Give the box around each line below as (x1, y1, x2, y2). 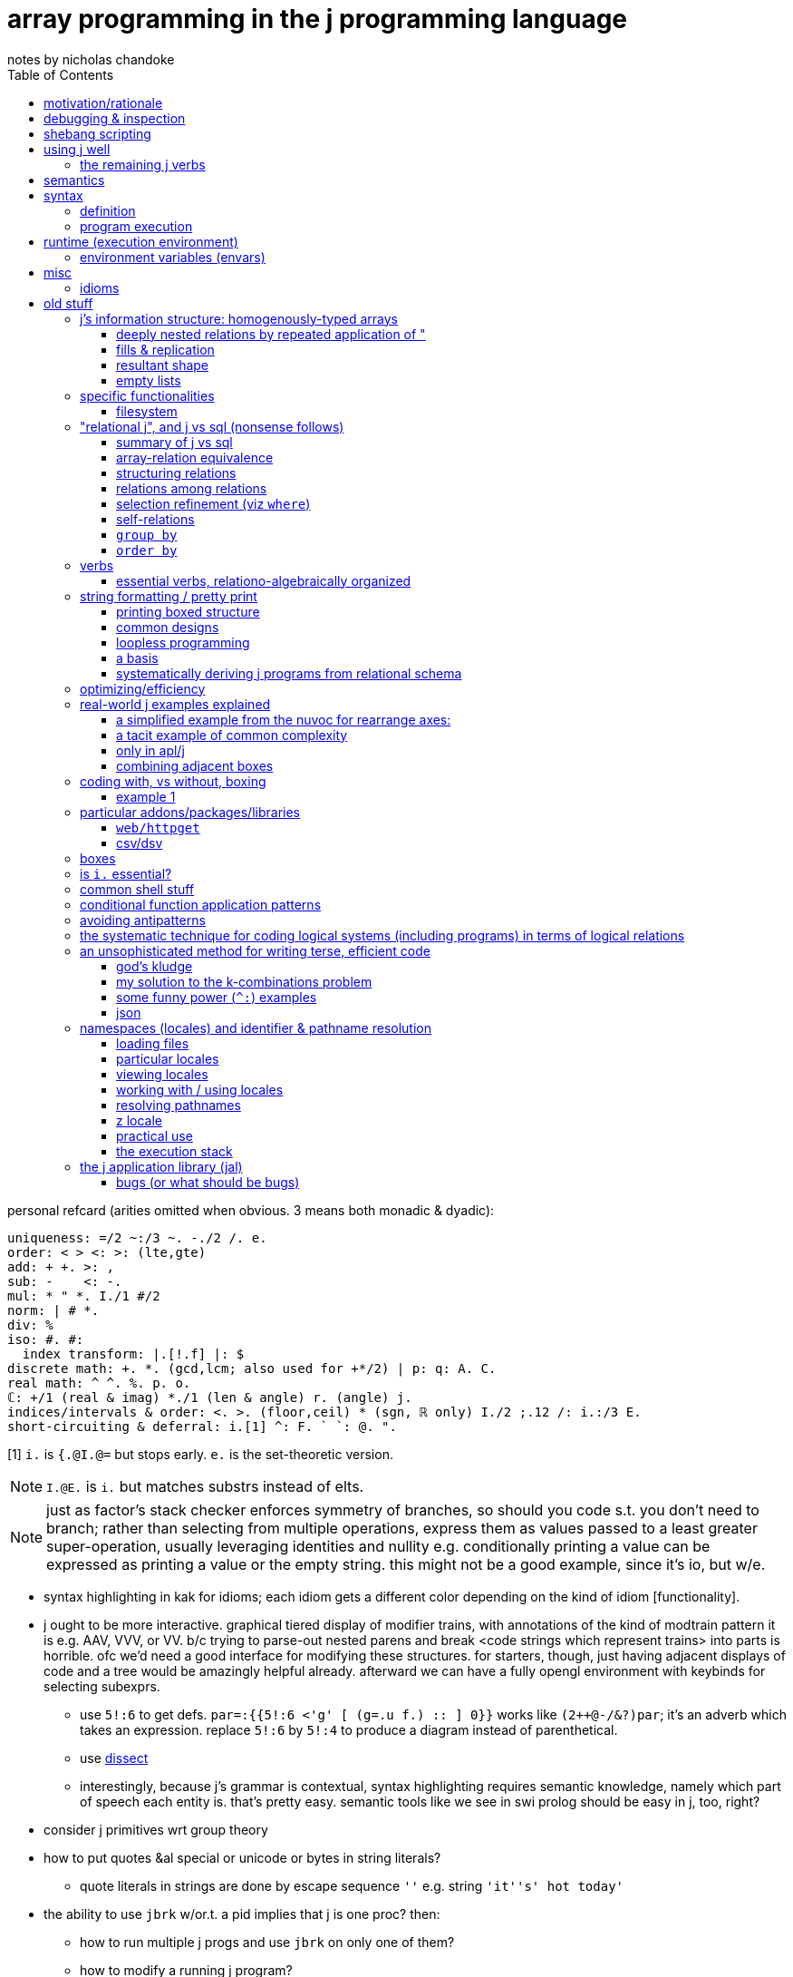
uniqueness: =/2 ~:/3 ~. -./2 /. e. (7, 1230, 267, 1245)
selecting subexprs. (44, 1678, 160, 1694)
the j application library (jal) (80, 1158, 243, 1174)
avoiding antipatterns (80, 911, 206, 928)
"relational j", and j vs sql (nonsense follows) (80, 418, 344, 434)
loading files (116, 1035, 189, 1051)
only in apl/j (116, 742, 185, 758)
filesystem (116, 403, 178, 419)
